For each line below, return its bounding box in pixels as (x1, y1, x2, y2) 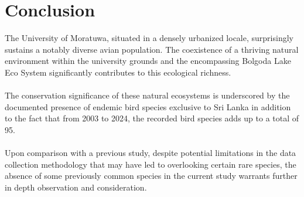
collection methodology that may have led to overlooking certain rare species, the (5, 158, 296, 170)
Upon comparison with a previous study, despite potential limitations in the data (5, 147, 296, 159)
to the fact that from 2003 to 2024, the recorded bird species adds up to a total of (5, 112, 299, 124)
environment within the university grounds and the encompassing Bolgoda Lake (5, 55, 291, 67)
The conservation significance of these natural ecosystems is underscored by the (5, 89, 290, 101)
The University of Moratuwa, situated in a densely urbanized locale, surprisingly (5, 32, 293, 44)
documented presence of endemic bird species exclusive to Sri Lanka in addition (5, 100, 291, 113)
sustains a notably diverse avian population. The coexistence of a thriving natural (5, 43, 299, 55)
